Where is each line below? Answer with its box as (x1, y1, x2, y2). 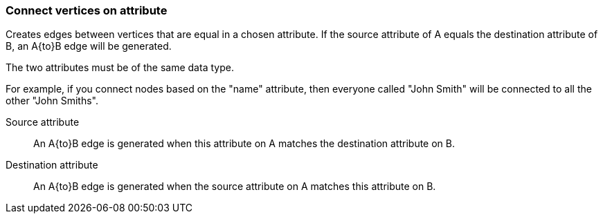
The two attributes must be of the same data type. (6, 61, 234, 74)
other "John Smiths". (6, 95, 99, 107)
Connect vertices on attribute (6, 3, 168, 17)
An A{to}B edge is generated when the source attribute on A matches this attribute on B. (33, 180, 436, 193)
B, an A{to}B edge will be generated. (6, 40, 172, 53)
